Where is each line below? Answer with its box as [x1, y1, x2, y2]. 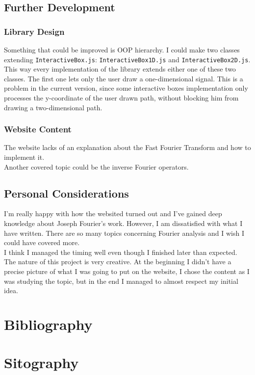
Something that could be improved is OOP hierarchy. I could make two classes [4, 45, 240, 54]
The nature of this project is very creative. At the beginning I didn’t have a [4, 256, 231, 267]
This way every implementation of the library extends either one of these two [4, 64, 236, 74]
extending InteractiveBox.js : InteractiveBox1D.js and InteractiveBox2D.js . [4, 54, 251, 64]
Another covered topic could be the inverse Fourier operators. [4, 161, 189, 172]
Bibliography [4, 314, 93, 334]
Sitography [4, 352, 79, 373]
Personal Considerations [4, 185, 129, 200]
